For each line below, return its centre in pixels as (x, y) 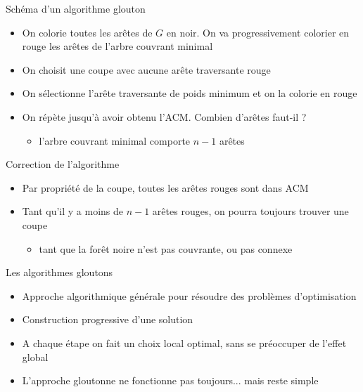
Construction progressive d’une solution (108, 319)
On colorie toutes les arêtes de (87, 32)
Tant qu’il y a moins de (72, 211)
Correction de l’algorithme (63, 164)
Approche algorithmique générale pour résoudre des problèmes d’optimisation (189, 295)
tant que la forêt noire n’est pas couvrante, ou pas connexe (166, 248)
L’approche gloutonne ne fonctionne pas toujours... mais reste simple (170, 380)
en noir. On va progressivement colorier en (258, 32)
